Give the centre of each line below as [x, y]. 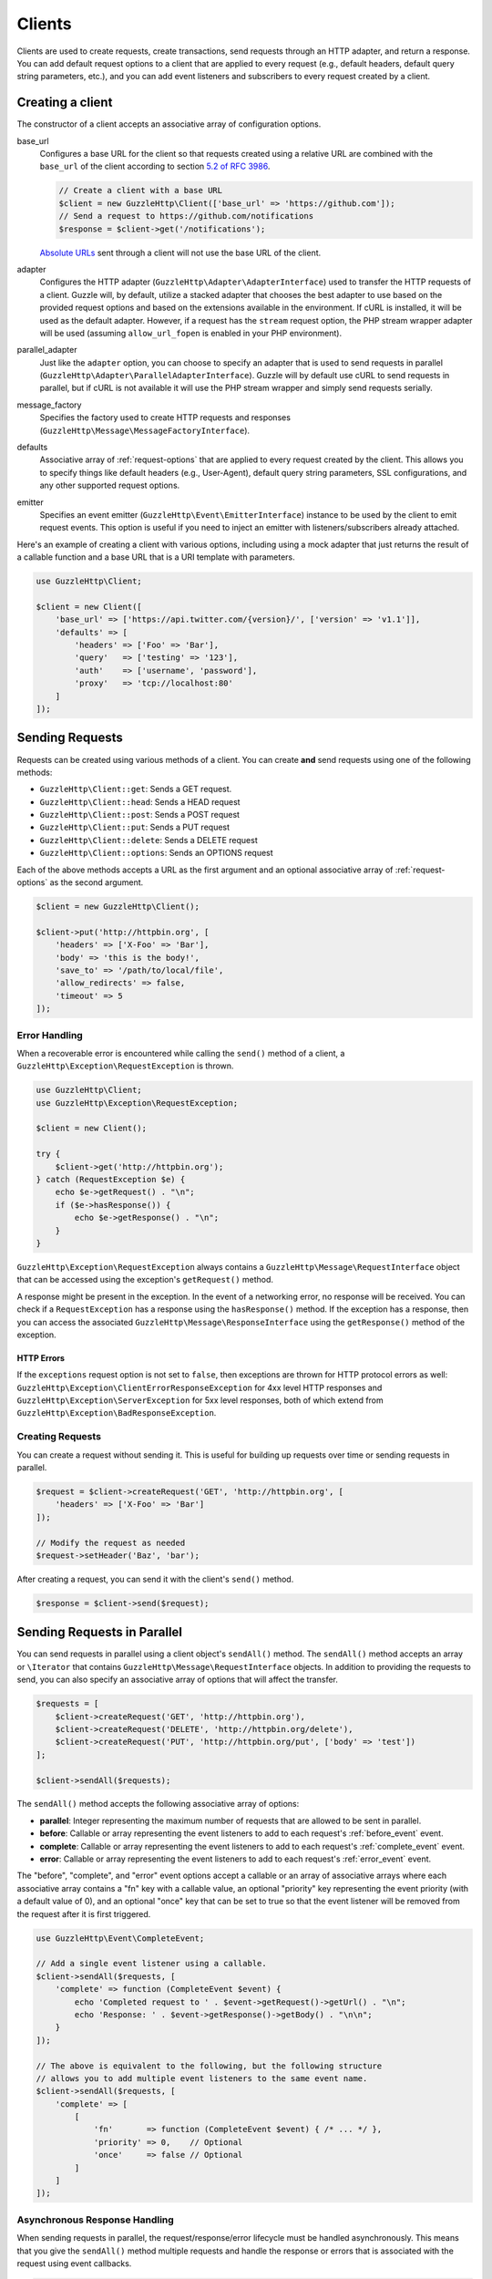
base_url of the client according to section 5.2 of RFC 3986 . [155, 166]
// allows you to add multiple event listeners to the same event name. [202, 2078]
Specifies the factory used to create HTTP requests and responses [165, 418]
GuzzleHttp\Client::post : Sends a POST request [140, 815]
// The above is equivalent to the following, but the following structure [209, 2066]
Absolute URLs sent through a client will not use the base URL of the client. [180, 253]
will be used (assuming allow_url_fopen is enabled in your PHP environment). [190, 333]
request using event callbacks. [74, 2263]
